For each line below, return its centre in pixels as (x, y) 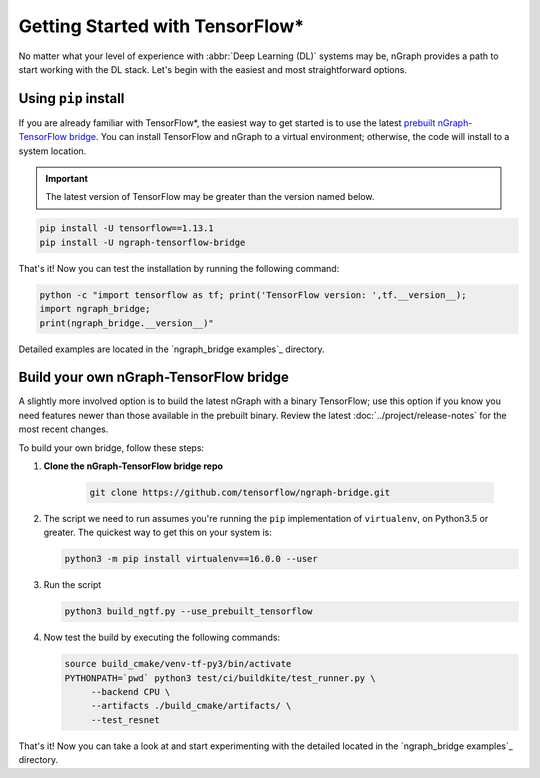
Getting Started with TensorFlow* (161, 26)
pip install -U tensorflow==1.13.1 (126, 228)
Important (67, 179)
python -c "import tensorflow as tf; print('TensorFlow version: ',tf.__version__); (253, 294)
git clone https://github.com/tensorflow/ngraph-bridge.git (240, 492)
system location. (52, 151)
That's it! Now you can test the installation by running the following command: (179, 268)
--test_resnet (125, 719)
